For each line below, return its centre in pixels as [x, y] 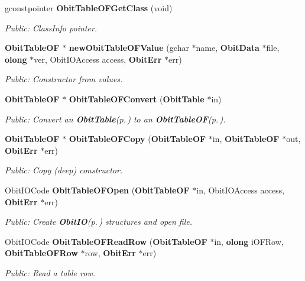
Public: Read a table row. [50, 272]
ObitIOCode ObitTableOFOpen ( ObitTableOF [97, 190]
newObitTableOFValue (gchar [129, 48]
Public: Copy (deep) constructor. [64, 170]
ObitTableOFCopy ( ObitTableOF [137, 139]
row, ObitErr [110, 253]
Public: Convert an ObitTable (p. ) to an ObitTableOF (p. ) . [115, 119]
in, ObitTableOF [246, 139]
